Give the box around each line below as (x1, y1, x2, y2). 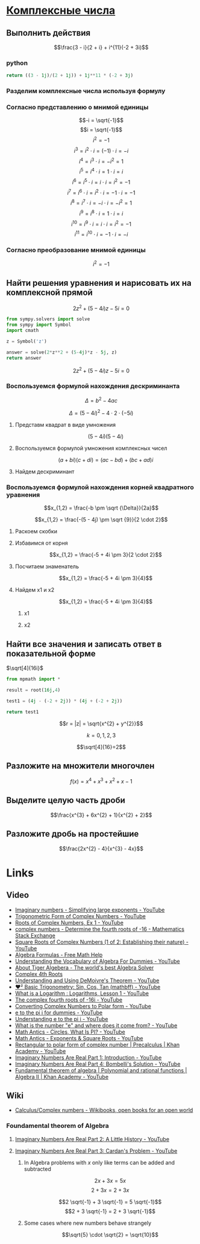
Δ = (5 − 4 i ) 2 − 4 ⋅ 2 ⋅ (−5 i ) (69, 409, 134, 416)
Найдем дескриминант (14, 468, 75, 475)
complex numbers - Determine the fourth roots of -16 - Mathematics (14, 925, 185, 933)
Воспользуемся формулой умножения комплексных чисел (14, 444, 167, 452)
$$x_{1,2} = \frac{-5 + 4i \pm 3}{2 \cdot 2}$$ (49, 551, 163, 559)
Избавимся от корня (14, 539, 68, 547)
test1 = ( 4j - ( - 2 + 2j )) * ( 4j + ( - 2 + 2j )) (6, 698, 123, 704)
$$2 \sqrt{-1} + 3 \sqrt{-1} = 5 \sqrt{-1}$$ (58, 1198, 162, 1205)
